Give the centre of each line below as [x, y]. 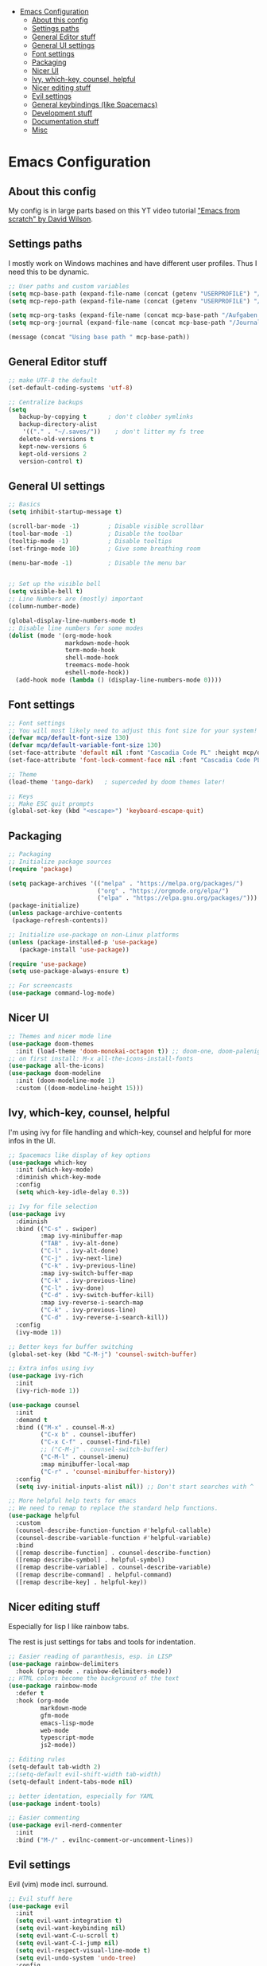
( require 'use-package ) [48, 964]
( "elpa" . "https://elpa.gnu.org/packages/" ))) [177, 898]
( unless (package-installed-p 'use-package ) [83, 942]
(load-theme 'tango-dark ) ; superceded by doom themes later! [117, 782]
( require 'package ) [41, 869]
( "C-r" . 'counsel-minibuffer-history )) [108, 1472]
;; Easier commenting [44, 1818]
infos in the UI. [32, 1140]
